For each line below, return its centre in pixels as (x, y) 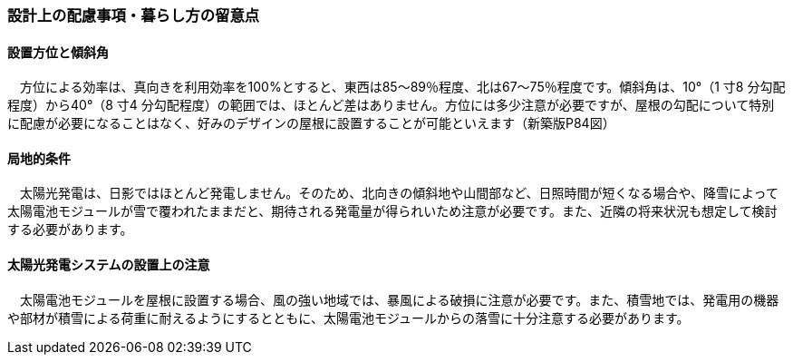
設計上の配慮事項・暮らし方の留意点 (134, 15)
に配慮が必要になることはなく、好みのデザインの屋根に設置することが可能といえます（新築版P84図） (311, 123)
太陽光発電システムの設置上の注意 (109, 265)
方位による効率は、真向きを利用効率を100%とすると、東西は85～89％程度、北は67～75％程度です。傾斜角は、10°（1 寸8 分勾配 (402, 87)
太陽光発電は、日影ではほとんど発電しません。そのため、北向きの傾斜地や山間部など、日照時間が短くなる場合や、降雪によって (399, 193)
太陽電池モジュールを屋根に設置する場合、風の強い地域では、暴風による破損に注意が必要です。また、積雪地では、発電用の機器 (399, 299)
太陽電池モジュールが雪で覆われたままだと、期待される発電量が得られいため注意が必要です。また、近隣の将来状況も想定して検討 (392, 211)
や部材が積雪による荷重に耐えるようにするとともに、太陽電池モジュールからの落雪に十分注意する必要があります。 (348, 318)
